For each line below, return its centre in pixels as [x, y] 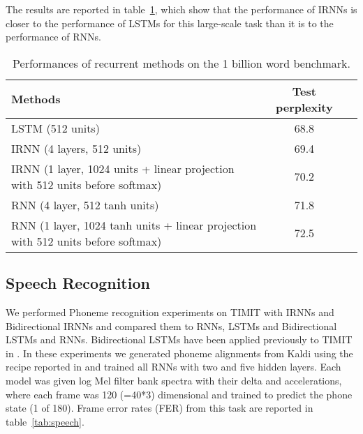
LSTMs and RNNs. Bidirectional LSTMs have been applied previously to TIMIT [179, 339]
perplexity [304, 107]
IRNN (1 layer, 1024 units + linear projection [123, 168]
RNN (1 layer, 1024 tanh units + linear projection [134, 225]
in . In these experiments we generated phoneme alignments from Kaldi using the [179, 353]
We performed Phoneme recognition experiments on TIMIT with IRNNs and [170, 312]
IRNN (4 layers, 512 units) [76, 148]
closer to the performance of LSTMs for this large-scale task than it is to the [170, 23]
